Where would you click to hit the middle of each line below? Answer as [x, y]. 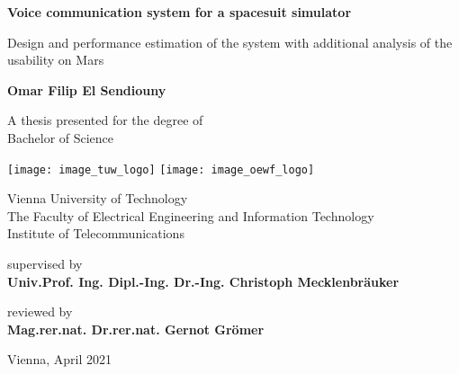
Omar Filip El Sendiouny [87, 89]
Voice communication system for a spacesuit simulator [180, 12]
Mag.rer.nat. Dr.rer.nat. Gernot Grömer [136, 329]
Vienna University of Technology [98, 198]
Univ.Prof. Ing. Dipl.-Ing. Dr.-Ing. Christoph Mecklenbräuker [203, 281]
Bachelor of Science [61, 137]
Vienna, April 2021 [59, 359]
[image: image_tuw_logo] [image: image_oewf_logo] [161, 169]
